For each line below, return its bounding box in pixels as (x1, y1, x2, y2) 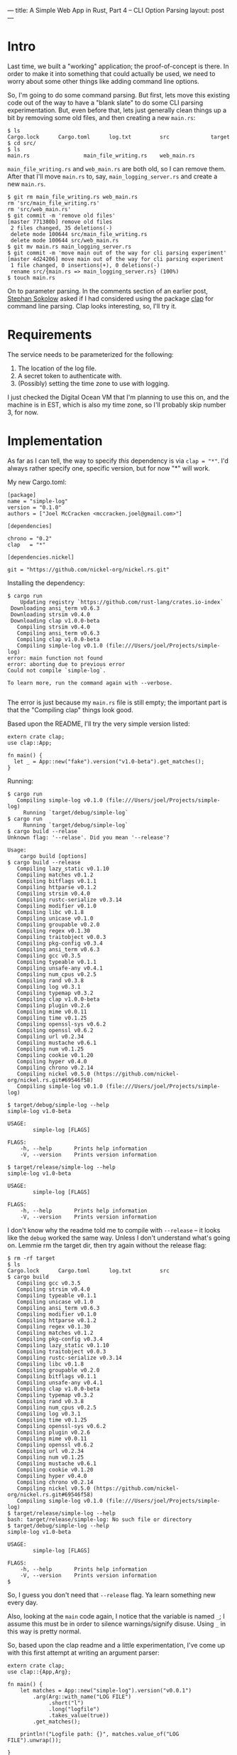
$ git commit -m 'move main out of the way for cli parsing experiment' (7, 249, 227, 257)
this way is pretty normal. (7, 1627, 82, 1636)
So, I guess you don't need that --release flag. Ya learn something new (7, 1590, 216, 1599)
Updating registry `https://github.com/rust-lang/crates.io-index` (20, 599, 224, 606)
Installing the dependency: (7, 579, 85, 587)
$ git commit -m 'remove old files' (7, 212, 116, 219)
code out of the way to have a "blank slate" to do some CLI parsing (7, 98, 204, 107)
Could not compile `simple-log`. (7, 667, 106, 674)
